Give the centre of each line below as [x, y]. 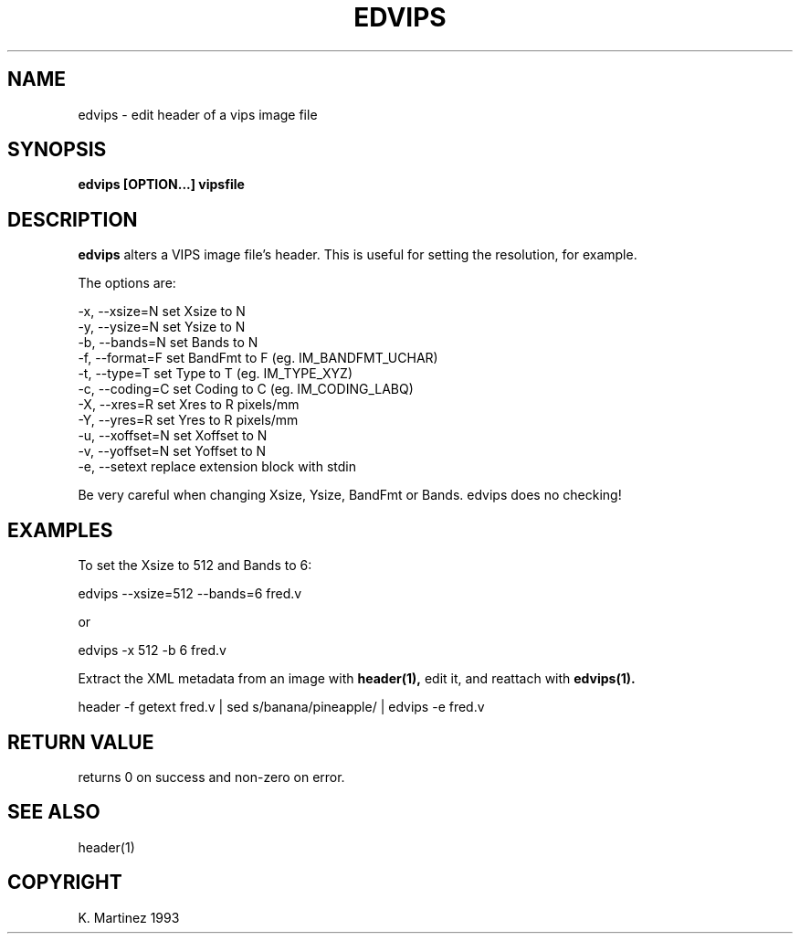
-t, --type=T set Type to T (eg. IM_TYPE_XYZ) [216, 374]
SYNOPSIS [57, 150]
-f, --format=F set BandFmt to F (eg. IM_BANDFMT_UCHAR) [258, 358]
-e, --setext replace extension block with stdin [217, 467]
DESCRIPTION [73, 219]
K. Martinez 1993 [129, 917]
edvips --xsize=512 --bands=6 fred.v [190, 594]
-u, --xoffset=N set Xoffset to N [173, 436]
